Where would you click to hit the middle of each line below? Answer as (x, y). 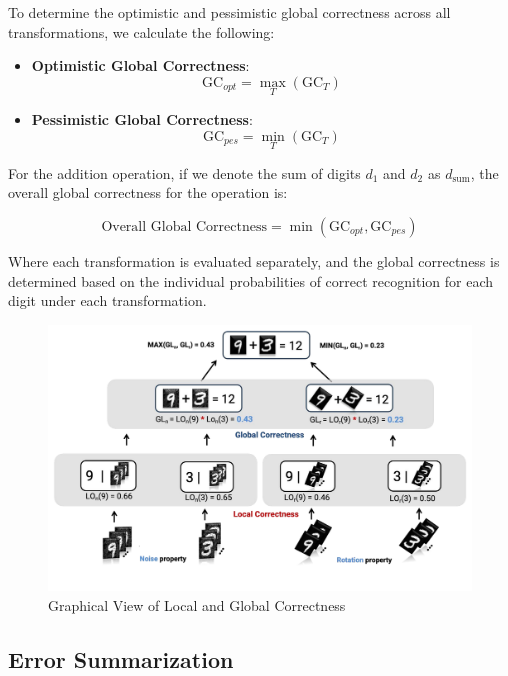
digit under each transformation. (107, 300)
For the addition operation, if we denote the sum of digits (184, 172)
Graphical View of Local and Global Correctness (197, 604)
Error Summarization (121, 658)
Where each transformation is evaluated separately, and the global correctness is (254, 261)
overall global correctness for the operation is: (148, 192)
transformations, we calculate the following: (141, 31)
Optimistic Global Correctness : (140, 65)
